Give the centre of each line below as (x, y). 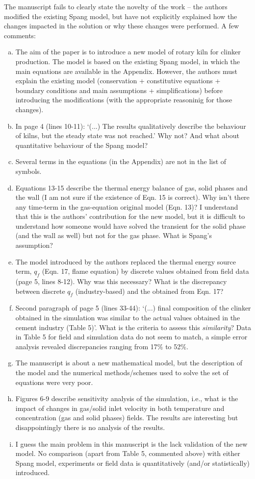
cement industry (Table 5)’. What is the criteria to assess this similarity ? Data (133, 327)
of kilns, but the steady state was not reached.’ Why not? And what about (127, 135)
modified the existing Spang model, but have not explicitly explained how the (121, 16)
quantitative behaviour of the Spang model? (81, 145)
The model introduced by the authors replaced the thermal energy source (126, 261)
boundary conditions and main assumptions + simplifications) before (119, 90)
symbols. (28, 171)
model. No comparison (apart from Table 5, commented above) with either (128, 453)
